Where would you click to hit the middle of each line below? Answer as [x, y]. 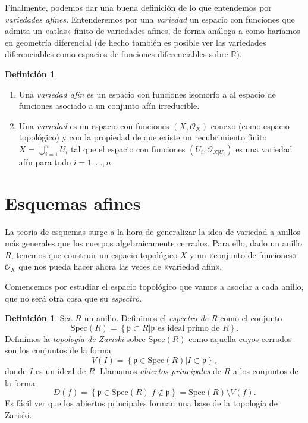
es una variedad [264, 148]
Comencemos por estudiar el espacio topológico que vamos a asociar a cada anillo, [154, 286]
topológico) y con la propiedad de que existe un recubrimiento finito [143, 137]
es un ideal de [61, 371]
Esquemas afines [73, 203]
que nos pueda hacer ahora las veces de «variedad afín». [120, 266]
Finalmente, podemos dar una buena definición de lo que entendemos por [138, 7]
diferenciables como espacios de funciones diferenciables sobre [117, 54]
